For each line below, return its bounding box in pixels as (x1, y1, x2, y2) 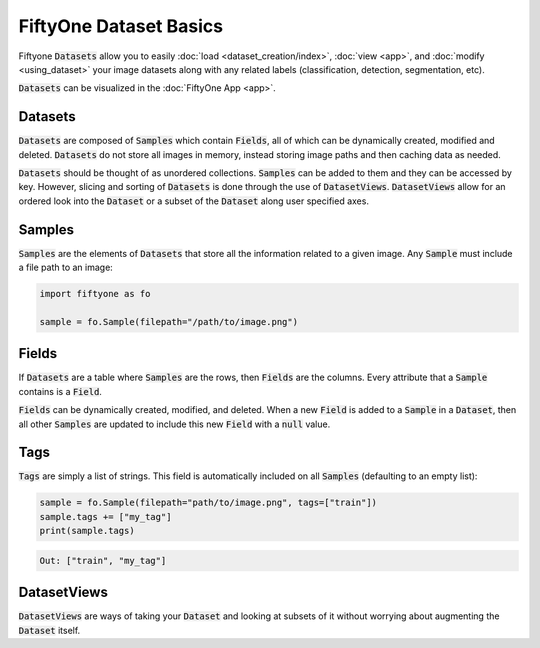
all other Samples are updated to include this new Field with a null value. (18, 418, 331, 430)
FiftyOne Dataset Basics (18, 15, 224, 37)
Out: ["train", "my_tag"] (39, 555, 167, 566)
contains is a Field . (18, 385, 102, 397)
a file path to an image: (18, 261, 114, 274)
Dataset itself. (18, 624, 81, 636)
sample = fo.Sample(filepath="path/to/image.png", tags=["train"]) (39, 497, 378, 509)
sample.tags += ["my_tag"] (39, 511, 172, 522)
